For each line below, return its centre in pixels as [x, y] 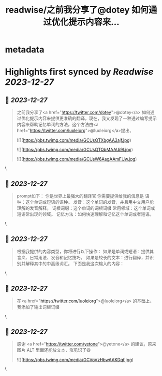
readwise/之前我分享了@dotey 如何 [77, 10]
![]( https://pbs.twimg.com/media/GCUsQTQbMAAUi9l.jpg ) [75, 150]
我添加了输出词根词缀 [38, 307]
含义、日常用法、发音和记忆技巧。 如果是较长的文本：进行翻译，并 [83, 257]
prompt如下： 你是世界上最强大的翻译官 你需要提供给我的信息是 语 [83, 196]
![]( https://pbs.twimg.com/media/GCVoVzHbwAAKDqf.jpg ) [75, 360]
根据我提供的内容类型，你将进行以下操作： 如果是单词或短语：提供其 [85, 251]
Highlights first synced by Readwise [79, 72]
